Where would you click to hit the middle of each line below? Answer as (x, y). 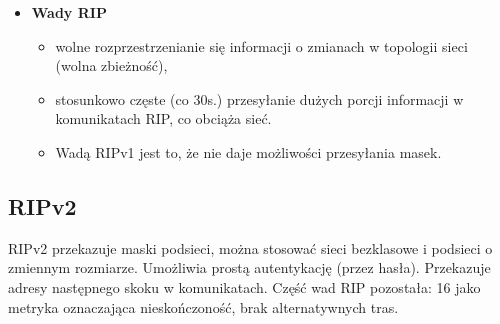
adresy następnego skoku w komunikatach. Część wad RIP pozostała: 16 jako (244, 286)
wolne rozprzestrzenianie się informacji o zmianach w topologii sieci (261, 45)
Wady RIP (69, 12)
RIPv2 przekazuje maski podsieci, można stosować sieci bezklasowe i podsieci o (250, 247)
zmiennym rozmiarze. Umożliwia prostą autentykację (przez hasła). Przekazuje (249, 267)
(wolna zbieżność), (111, 65)
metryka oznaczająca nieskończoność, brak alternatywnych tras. (203, 306)
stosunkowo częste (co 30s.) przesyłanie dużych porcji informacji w (259, 98)
